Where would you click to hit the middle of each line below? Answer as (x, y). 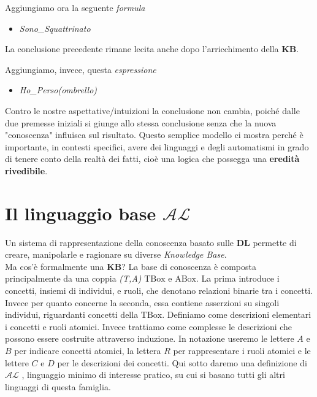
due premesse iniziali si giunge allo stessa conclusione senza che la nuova (141, 122)
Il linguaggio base (81, 213)
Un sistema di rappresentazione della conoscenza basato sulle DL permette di (151, 242)
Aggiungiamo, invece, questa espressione (81, 69)
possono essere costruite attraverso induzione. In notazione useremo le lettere (150, 338)
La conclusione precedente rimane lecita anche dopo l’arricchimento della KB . (152, 49)
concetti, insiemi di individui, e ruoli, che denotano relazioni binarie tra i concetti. (159, 291)
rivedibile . (26, 170)
